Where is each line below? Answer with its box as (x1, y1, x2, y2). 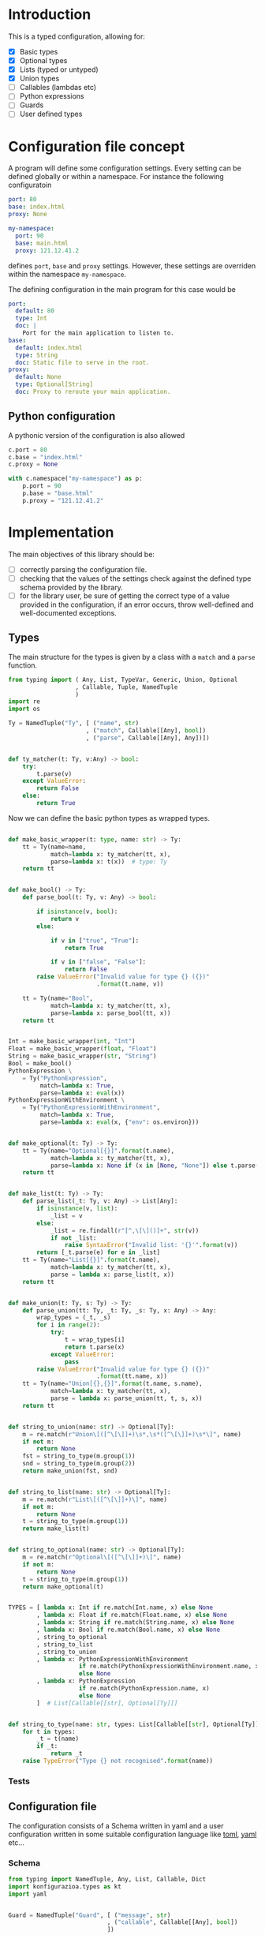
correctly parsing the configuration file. (19, 564, 147, 574)
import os (8, 705, 41, 713)
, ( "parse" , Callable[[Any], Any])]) (85, 734, 211, 742)
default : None (15, 373, 62, 381)
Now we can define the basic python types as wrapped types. (8, 813, 211, 822)
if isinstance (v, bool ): (36, 908, 118, 915)
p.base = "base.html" (22, 489, 93, 498)
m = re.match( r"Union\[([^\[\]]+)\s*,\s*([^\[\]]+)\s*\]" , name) (22, 1430, 242, 1438)
